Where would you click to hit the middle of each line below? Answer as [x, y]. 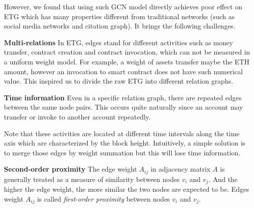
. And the [223, 179]
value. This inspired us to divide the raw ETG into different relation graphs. [119, 81]
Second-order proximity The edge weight [71, 169]
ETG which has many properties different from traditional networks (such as [119, 16]
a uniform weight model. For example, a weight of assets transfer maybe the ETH [127, 61]
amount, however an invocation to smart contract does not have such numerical [124, 71]
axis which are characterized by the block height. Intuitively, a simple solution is [125, 143]
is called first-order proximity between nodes [103, 198]
